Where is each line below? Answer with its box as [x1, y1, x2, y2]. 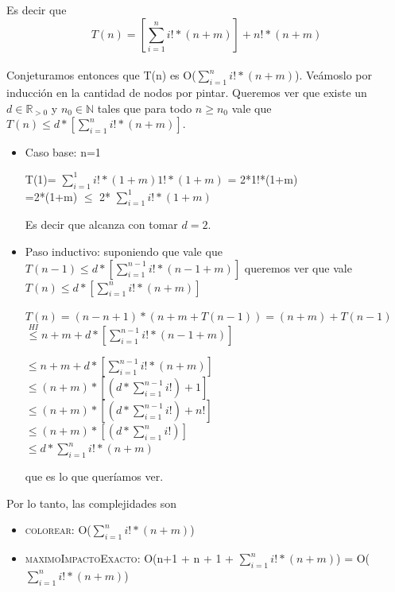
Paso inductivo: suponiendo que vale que [25, 242, 223, 259]
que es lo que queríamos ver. [25, 468, 164, 485]
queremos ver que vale [244, 259, 352, 276]
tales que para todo [97, 99, 192, 116]
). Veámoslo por [295, 67, 372, 83]
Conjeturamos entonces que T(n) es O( [6, 67, 196, 83]
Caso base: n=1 [25, 144, 101, 161]
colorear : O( [25, 521, 91, 538]
